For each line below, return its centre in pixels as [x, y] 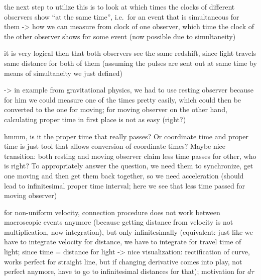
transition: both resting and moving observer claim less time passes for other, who [130, 156]
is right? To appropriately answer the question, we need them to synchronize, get [129, 166]
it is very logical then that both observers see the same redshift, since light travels [130, 53]
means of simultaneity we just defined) [63, 73]
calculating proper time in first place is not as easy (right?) [95, 119]
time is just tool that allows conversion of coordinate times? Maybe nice [115, 146]
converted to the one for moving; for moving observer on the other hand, [116, 109]
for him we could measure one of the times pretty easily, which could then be [123, 99]
